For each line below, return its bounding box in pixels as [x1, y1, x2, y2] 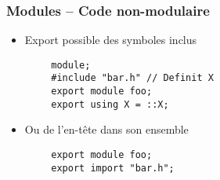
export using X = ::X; [51, 98, 169, 110]
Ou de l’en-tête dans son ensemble [24, 121, 189, 138]
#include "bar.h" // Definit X [51, 72, 214, 84]
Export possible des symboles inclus [24, 31, 197, 48]
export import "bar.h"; [51, 162, 175, 174]
